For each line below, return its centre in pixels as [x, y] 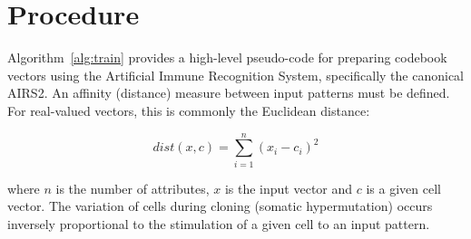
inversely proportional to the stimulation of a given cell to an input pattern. [219, 223]
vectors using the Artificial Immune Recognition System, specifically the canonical [236, 75]
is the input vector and [289, 188]
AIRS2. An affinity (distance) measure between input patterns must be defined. [229, 93]
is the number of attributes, [132, 188]
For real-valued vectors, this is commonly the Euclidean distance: [189, 110]
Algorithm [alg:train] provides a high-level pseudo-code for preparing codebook [227, 57]
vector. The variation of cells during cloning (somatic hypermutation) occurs [220, 206]
